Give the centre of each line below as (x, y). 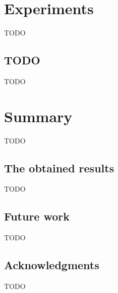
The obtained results (59, 168)
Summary (38, 116)
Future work (37, 216)
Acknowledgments (52, 265)
